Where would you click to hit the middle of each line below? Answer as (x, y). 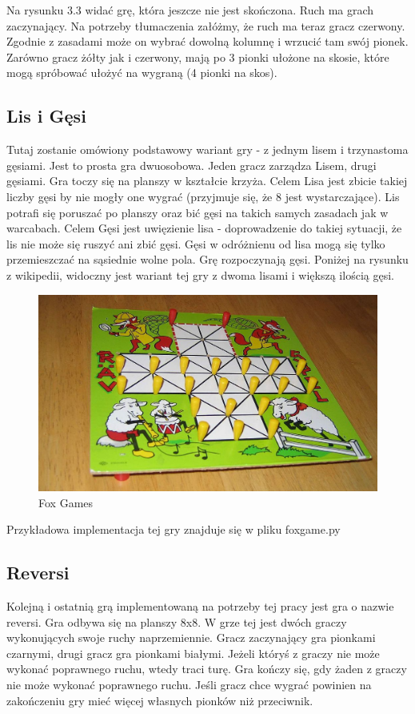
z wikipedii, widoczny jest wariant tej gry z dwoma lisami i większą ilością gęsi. (200, 274)
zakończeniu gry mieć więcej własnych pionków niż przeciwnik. (160, 700)
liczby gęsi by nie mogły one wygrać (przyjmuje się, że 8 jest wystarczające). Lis (203, 196)
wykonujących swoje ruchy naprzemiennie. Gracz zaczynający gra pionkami (191, 637)
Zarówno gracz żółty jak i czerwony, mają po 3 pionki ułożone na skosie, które (198, 56)
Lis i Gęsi (46, 116)
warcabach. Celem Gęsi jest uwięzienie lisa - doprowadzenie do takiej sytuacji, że (204, 228)
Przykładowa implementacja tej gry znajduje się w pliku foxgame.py (174, 529)
